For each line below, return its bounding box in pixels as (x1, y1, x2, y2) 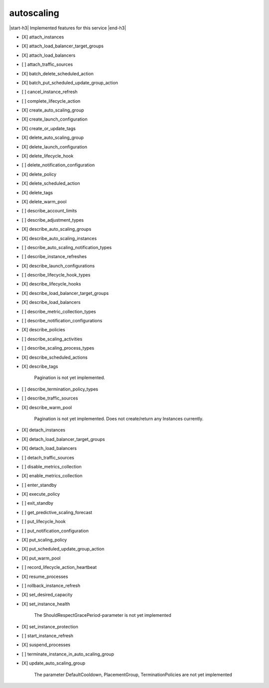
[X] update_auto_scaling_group (21, 660, 86, 666)
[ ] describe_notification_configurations (21, 318, 103, 324)
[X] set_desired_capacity (21, 592, 73, 598)
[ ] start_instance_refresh (21, 633, 74, 639)
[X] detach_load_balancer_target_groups (21, 436, 105, 442)
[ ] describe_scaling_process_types (21, 345, 95, 351)
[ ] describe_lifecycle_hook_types (21, 272, 91, 278)
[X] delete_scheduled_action (21, 180, 80, 186)
